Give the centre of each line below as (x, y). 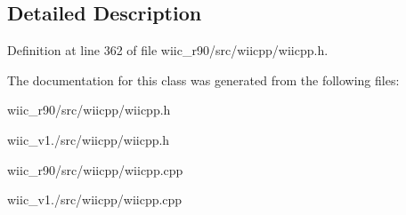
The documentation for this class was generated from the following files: (203, 80)
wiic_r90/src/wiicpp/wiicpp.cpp (95, 169)
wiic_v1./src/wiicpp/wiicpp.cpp (95, 199)
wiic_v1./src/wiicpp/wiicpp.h (89, 139)
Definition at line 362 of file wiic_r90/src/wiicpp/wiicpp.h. (168, 50)
